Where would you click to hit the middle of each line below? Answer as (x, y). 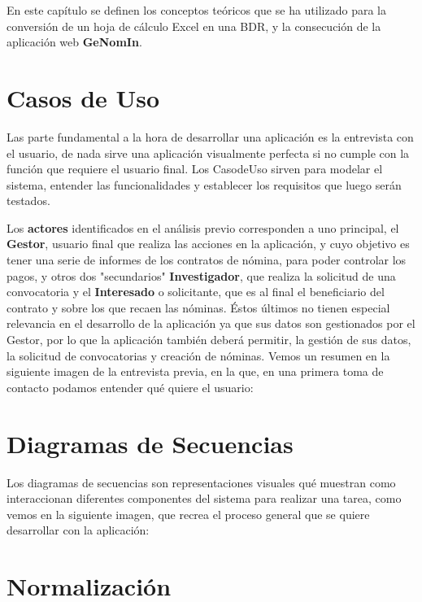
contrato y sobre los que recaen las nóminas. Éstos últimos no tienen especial (198, 307)
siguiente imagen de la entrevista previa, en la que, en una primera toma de (195, 371)
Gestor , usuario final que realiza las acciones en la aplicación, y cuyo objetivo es (208, 244)
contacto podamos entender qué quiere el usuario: (130, 387)
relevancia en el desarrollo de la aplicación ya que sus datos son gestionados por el (211, 323)
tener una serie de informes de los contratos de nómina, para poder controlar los (207, 260)
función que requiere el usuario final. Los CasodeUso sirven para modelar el (195, 169)
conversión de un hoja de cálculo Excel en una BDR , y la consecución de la (194, 26)
